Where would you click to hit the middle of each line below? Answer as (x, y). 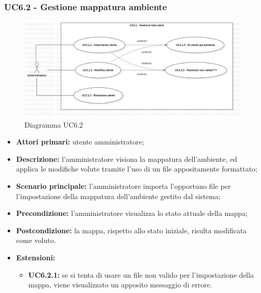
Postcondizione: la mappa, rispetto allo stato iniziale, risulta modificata (131, 230)
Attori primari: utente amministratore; (80, 142)
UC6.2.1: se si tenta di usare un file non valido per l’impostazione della (141, 274)
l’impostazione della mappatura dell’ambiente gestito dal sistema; (118, 196)
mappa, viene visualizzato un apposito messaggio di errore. (120, 285)
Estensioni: (36, 257)
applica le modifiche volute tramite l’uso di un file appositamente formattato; (137, 169)
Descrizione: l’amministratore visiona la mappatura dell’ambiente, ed (126, 158)
